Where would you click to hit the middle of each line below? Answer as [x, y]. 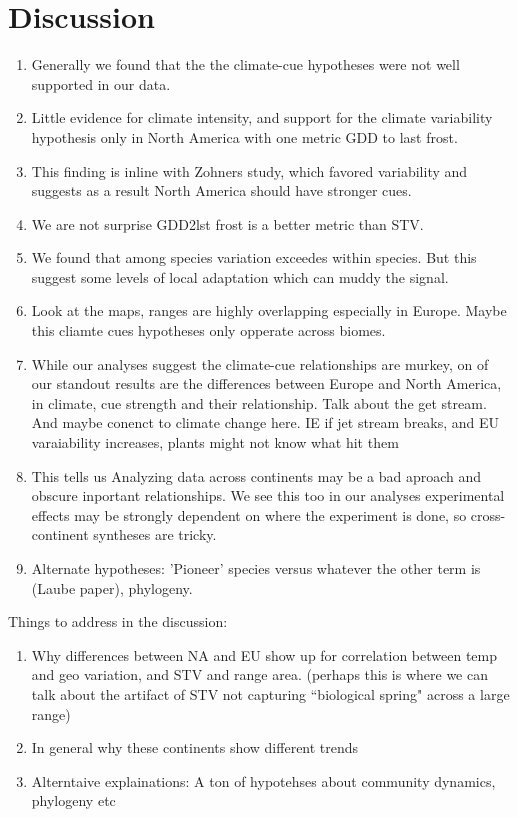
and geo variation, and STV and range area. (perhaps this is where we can [259, 674]
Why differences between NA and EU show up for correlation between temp [264, 654]
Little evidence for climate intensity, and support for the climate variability [262, 117]
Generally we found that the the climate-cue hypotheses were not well [245, 64]
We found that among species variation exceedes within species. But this [254, 257]
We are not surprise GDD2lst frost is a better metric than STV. [227, 223]
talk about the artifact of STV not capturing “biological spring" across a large [270, 693]
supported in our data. [101, 83]
